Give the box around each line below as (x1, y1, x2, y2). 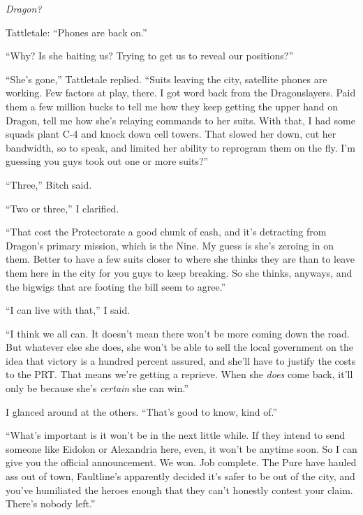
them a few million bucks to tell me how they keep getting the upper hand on (6, 99, 339, 113)
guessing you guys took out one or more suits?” (6, 154, 209, 168)
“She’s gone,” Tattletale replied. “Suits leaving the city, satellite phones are (6, 71, 327, 86)
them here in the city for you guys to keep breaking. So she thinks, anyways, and (6, 265, 353, 280)
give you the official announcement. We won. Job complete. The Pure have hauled (6, 455, 357, 470)
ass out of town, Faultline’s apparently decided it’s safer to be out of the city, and (6, 469, 355, 484)
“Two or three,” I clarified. (6, 201, 119, 215)
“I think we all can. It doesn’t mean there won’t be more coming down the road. (6, 326, 350, 340)
